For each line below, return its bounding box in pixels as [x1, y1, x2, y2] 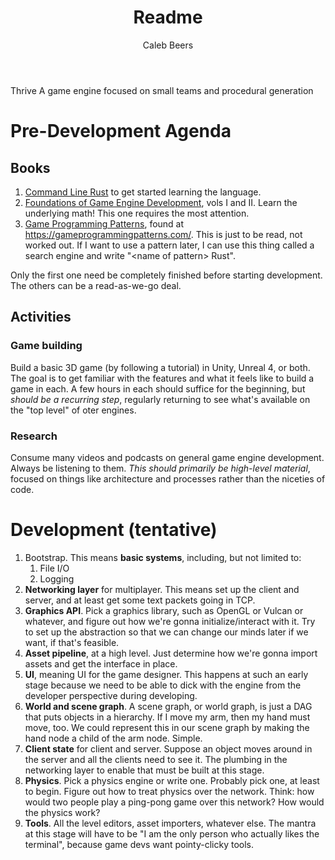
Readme [133, 6, 203, 29]
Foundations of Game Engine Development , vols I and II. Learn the [24, 196, 298, 208]
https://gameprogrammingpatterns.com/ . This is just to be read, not [24, 228, 303, 240]
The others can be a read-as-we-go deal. [10, 279, 182, 291]
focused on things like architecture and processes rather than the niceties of [10, 472, 326, 485]
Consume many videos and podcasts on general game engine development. [10, 451, 325, 463]
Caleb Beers [142, 39, 194, 51]
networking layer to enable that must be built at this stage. [24, 764, 265, 776]
